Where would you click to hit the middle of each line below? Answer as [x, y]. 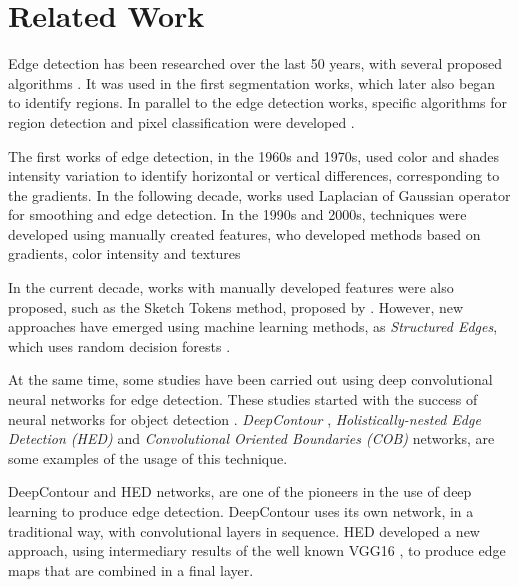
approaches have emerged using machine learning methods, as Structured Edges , [253, 326]
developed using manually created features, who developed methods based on [244, 233]
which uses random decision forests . [119, 345]
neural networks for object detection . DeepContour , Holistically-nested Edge [244, 418]
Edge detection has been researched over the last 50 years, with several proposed [255, 63]
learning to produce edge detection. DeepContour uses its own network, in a [241, 511]
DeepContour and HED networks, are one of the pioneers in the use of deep [240, 491]
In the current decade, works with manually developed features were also [231, 287]
